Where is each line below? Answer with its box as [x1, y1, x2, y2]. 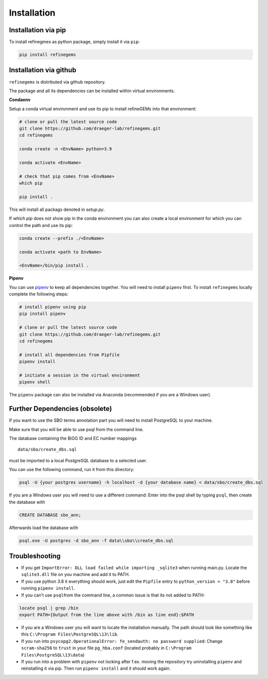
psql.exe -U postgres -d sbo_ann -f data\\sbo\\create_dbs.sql [19, 537, 174, 543]
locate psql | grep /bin [19, 605, 79, 611]
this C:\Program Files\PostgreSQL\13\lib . [21, 631, 119, 637]
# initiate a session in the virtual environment [19, 372, 140, 378]
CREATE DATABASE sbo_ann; [19, 512, 81, 517]
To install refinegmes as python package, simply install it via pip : [9, 39, 140, 45]
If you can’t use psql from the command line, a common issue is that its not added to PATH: [21, 592, 205, 598]
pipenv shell [19, 379, 51, 385]
